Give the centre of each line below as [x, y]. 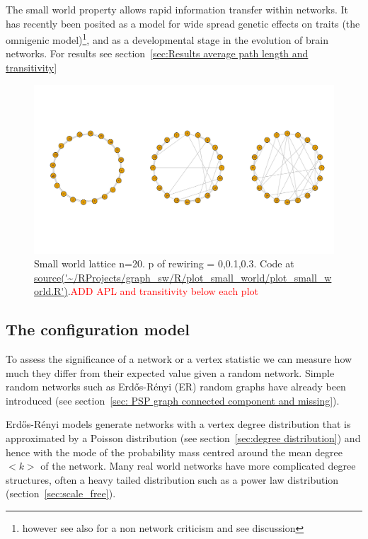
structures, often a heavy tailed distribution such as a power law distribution [172, 479]
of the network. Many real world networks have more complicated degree [198, 466]
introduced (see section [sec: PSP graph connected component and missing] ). [173, 400]
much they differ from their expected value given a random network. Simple [170, 372]
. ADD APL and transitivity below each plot [163, 291]
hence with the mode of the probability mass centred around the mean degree [174, 452]
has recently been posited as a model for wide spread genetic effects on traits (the [183, 23]
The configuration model [98, 329]
